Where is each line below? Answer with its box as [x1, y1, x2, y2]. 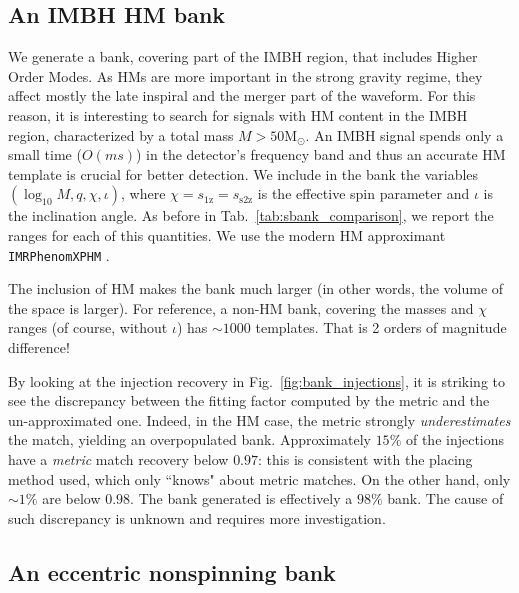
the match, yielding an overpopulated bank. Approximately [8, 429, 371, 450]
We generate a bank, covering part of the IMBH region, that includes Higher [8, 46, 478, 67]
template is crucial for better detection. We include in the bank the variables [8, 163, 479, 184]
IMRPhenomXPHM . [8, 244, 110, 265]
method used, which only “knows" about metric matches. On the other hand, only [8, 468, 511, 489]
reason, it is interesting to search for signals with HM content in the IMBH [8, 104, 468, 125]
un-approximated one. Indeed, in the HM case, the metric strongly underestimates [8, 409, 511, 430]
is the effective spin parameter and [257, 183, 470, 204]
